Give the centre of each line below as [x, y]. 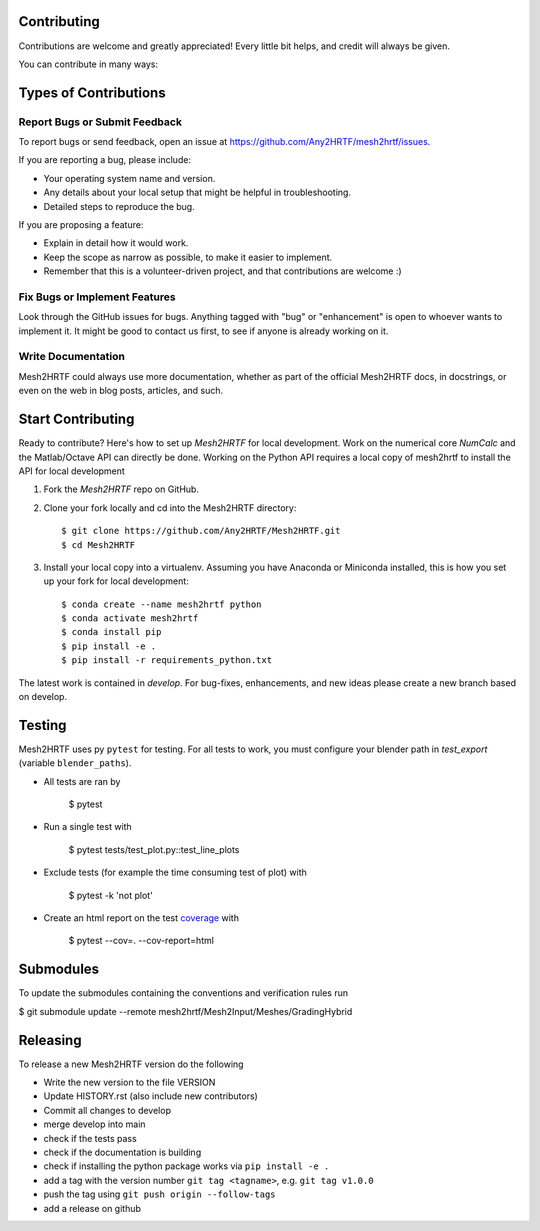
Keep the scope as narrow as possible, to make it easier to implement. [188, 257]
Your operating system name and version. [129, 178]
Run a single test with [87, 827]
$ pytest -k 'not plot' [111, 895]
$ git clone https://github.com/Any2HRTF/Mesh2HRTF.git [201, 531]
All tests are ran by [82, 781]
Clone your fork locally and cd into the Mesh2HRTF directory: [170, 507]
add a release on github [92, 1208]
